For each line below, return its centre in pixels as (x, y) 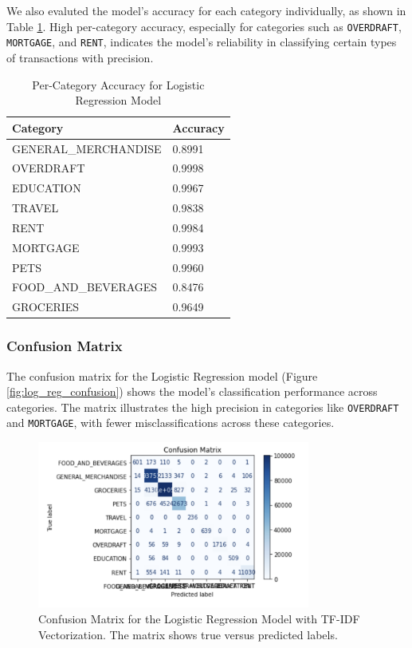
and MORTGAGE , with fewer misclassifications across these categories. (171, 423)
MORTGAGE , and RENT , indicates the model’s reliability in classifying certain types (202, 42)
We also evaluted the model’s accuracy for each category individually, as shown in (206, 10)
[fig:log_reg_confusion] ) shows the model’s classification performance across (192, 391)
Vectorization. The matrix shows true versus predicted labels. (188, 634)
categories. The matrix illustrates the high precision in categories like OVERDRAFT (203, 407)
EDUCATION (47, 188)
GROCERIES (46, 307)
